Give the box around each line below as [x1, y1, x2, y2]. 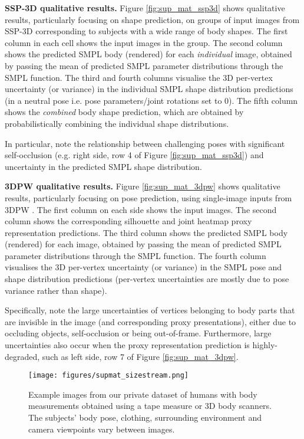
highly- [252, 339, 277, 351]
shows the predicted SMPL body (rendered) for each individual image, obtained [5, 48, 292, 60]
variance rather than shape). [5, 284, 107, 296]
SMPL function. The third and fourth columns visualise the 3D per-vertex [5, 71, 273, 83]
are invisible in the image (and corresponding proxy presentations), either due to [5, 315, 296, 327]
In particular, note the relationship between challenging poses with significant [5, 137, 285, 149]
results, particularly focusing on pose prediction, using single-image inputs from [5, 191, 292, 204]
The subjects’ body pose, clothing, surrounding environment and [28, 411, 262, 424]
